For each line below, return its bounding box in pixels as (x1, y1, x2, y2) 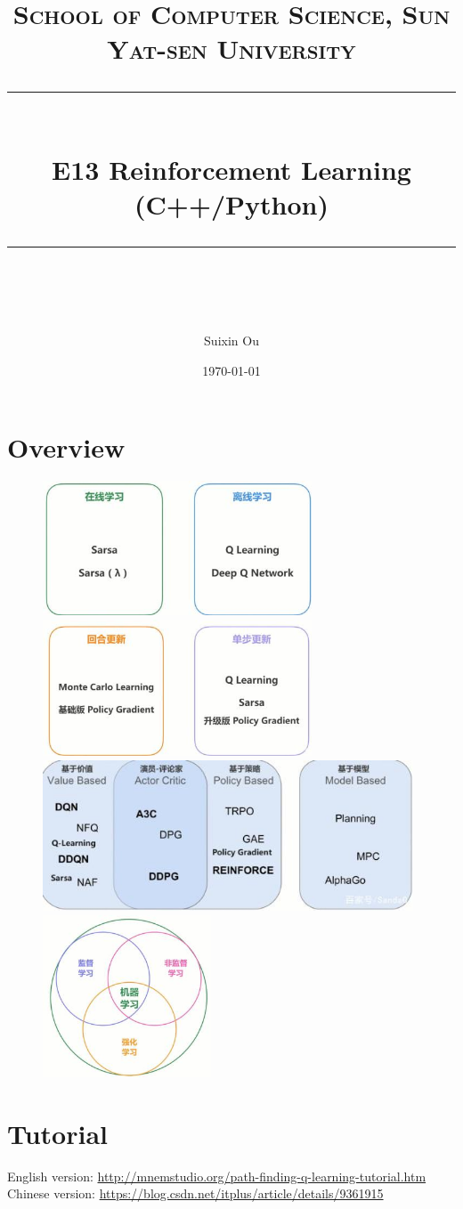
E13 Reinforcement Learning (52, 150, 411, 187)
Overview (7, 428, 126, 465)
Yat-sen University (107, 30, 356, 67)
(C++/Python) (134, 185, 329, 222)
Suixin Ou (204, 331, 259, 350)
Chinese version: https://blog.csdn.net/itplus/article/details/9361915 (7, 1184, 384, 1203)
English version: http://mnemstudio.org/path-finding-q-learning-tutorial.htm (7, 1166, 426, 1185)
